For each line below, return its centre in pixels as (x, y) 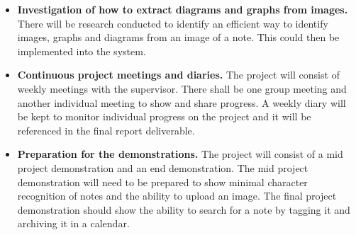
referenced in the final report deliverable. (106, 130)
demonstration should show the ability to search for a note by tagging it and (184, 209)
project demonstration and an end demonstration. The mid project (163, 167)
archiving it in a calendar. (73, 223)
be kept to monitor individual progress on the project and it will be (164, 116)
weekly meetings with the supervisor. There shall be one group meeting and (182, 88)
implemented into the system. (82, 51)
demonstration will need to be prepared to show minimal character (162, 182)
